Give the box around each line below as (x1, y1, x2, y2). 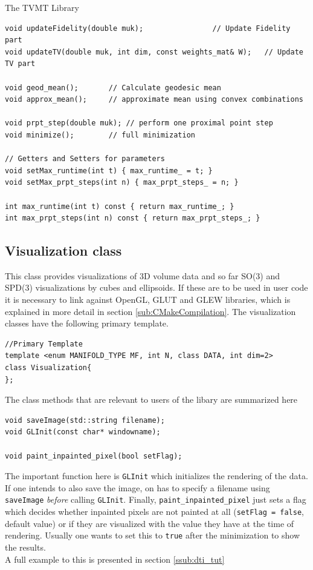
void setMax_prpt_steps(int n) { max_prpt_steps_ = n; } (5, 178, 239, 187)
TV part (5, 59, 36, 68)
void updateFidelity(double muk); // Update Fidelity (5, 24, 291, 33)
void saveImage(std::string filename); (5, 416, 165, 425)
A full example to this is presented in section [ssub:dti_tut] (5, 552, 225, 565)
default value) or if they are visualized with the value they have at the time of (5, 517, 294, 529)
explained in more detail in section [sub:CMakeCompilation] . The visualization (5, 305, 296, 317)
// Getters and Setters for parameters (5, 154, 165, 164)
